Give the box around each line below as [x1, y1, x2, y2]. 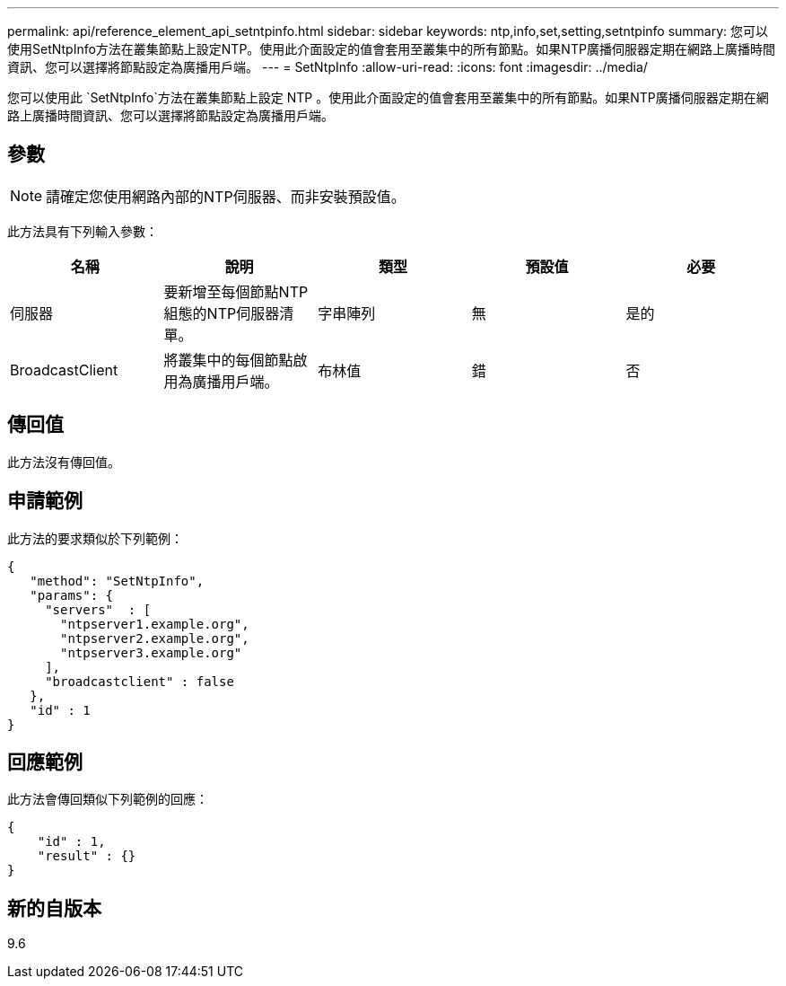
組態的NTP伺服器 [163, 304, 280, 322]
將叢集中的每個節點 [163, 350, 293, 369]
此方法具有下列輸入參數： [7, 223, 158, 239]
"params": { [30, 587, 114, 603]
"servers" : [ [45, 602, 152, 617]
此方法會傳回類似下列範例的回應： [7, 791, 208, 807]
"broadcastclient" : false [45, 673, 234, 689]
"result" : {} [37, 849, 136, 864]
